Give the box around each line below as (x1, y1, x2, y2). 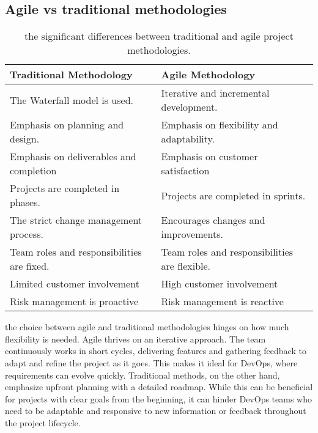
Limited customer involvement (10, 276, 139, 291)
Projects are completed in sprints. (161, 188, 306, 202)
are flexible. (161, 259, 211, 273)
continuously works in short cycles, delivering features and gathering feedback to (5, 344, 306, 357)
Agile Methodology (161, 67, 256, 82)
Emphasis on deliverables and (10, 149, 136, 164)
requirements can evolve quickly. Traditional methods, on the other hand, (5, 368, 280, 381)
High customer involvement (161, 276, 278, 291)
